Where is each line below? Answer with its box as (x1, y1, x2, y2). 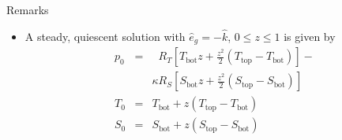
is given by (284, 28, 336, 44)
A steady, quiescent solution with (24, 28, 186, 44)
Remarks (6, 2, 49, 17)
